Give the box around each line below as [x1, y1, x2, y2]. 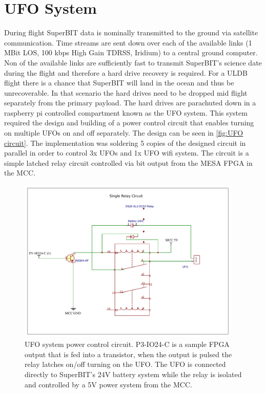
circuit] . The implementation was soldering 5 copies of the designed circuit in [4, 137, 246, 148]
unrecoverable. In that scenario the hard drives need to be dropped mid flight [4, 87, 248, 98]
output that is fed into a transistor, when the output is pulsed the [25, 348, 232, 359]
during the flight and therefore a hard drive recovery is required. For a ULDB [4, 67, 248, 78]
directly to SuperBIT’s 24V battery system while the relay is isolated [25, 368, 242, 379]
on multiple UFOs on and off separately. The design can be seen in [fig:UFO [4, 127, 243, 138]
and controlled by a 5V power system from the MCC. [25, 379, 192, 389]
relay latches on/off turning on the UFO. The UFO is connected [25, 359, 226, 369]
